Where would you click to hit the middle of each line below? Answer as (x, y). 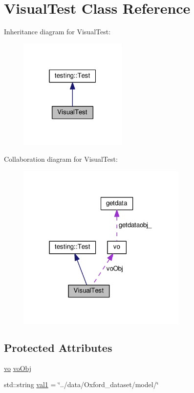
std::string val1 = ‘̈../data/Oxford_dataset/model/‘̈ (81, 384)
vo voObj (18, 368)
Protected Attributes (58, 347)
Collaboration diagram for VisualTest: (61, 159)
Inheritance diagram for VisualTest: (57, 32)
